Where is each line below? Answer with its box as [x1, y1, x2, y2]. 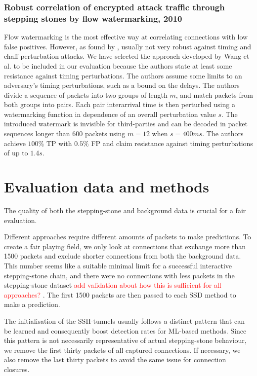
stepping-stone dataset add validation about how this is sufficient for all [4, 280, 221, 290]
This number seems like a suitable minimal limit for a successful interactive [4, 260, 232, 270]
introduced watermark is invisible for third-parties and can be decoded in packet [4, 118, 248, 129]
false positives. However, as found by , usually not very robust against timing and [4, 41, 252, 51]
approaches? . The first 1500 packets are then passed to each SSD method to [4, 289, 236, 300]
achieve [4, 138, 26, 148]
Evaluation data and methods [4, 177, 209, 197]
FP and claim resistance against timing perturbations [91, 138, 253, 148]
